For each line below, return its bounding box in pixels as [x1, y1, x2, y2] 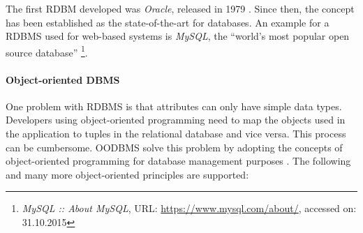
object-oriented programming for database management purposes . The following [6, 153, 351, 168]
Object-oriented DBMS [6, 72, 120, 87]
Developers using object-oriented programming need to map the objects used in [6, 112, 346, 127]
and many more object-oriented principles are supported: [6, 167, 249, 181]
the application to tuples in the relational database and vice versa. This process [6, 126, 346, 141]
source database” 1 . [6, 43, 88, 59]
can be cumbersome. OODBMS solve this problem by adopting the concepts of [6, 140, 343, 154]
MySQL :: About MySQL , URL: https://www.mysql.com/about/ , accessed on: [22, 201, 357, 216]
